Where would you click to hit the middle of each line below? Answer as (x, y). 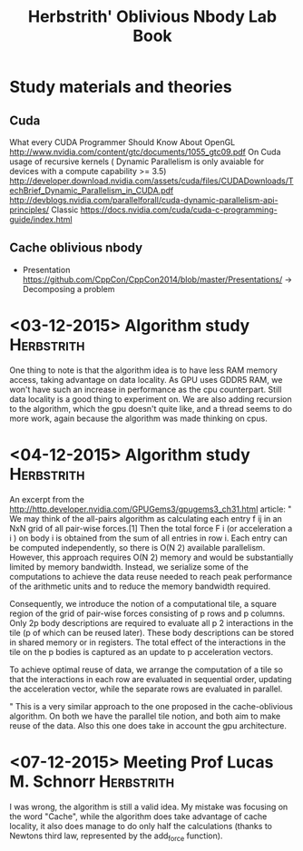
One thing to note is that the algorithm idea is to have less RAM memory (144, 370)
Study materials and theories (121, 87)
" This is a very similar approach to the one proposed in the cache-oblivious (151, 706)
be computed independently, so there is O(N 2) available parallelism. (137, 547)
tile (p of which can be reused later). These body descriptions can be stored (152, 632)
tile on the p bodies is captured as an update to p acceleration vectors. (142, 651)
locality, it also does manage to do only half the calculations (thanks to (141, 826)
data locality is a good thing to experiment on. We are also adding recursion (151, 399)
